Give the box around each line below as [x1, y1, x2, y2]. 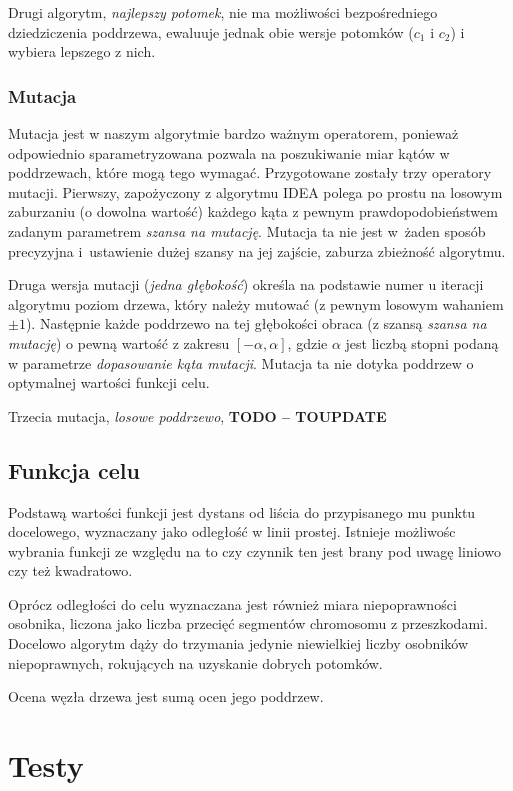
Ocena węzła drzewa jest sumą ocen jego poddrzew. [8, 686, 324, 707]
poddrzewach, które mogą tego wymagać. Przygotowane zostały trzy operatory [8, 162, 492, 183]
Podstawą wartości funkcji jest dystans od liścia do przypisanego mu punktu [8, 501, 476, 522]
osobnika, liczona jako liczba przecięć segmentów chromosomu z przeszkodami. [8, 613, 488, 634]
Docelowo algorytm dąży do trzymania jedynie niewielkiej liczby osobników [8, 633, 469, 654]
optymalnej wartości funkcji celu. [8, 372, 210, 393]
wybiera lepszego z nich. [8, 41, 156, 62]
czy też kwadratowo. [8, 560, 133, 581]
